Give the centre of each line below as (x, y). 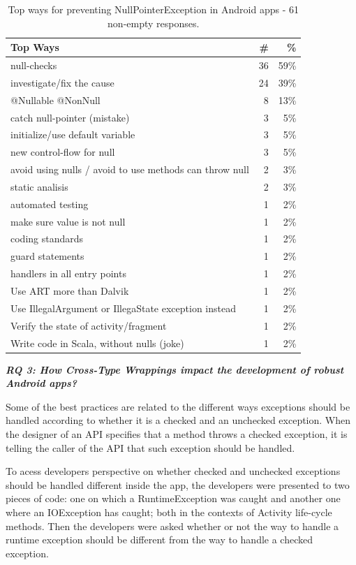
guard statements (47, 256)
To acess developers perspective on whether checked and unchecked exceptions (173, 471)
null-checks (34, 65)
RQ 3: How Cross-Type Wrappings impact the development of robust (175, 369)
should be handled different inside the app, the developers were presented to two (178, 484)
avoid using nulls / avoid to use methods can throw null (130, 169)
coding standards (47, 239)
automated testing (50, 204)
